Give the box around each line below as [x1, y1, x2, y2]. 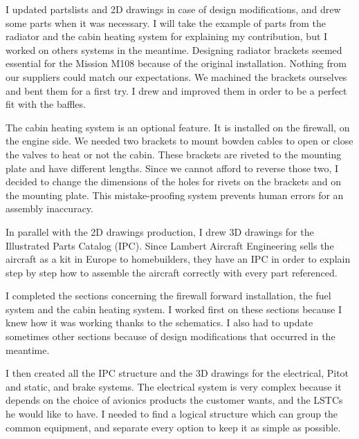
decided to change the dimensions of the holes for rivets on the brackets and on [6, 174, 342, 189]
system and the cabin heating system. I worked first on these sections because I [6, 301, 342, 316]
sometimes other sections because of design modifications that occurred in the [6, 329, 335, 344]
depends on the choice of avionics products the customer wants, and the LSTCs [6, 393, 343, 407]
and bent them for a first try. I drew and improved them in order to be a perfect [6, 83, 347, 97]
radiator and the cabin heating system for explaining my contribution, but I [6, 29, 328, 44]
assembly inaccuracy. [6, 201, 93, 216]
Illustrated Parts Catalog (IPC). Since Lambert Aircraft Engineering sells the [6, 238, 334, 252]
